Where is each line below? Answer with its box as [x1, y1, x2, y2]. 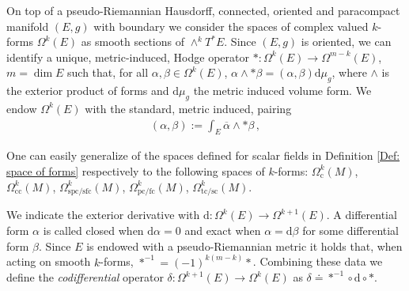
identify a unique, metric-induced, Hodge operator [6, 48, 249, 65]
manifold [6, 17, 49, 34]
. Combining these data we [252, 253, 383, 270]
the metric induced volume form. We [193, 82, 372, 99]
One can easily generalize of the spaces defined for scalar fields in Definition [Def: [6, 147, 400, 164]
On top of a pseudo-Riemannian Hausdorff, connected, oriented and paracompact [6, 2, 400, 18]
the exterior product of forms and [6, 82, 169, 99]
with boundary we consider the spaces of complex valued [93, 17, 369, 34]
